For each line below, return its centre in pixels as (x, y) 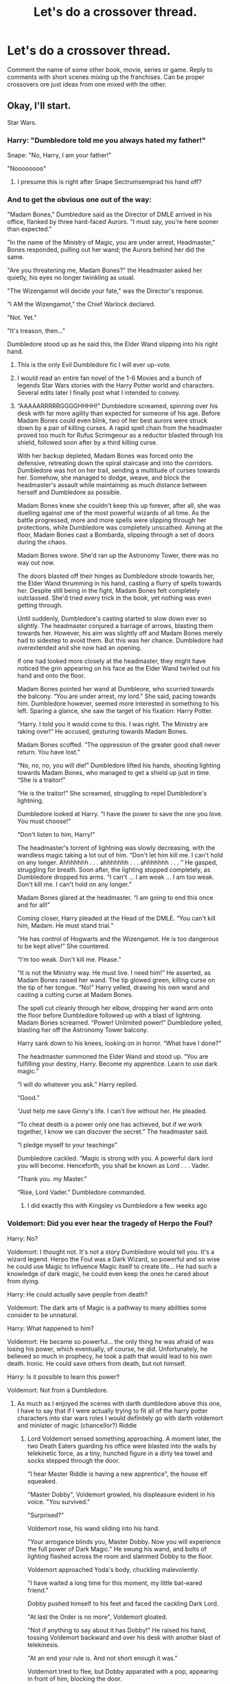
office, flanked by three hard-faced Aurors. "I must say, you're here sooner (113, 222)
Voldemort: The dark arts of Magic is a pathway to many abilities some (107, 1307)
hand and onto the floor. (51, 676)
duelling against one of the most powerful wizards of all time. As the (113, 513)
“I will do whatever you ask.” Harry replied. (77, 1085)
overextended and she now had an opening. (79, 648)
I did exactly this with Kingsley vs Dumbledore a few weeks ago (117, 1206)
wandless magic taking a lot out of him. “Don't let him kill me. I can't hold (120, 855)
